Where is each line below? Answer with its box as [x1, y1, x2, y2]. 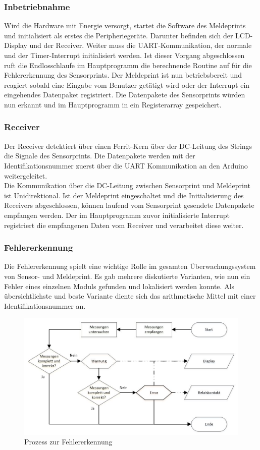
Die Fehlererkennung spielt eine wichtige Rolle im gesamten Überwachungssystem [4, 261, 256, 271]
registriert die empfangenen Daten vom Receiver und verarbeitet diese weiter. [4, 219, 244, 230]
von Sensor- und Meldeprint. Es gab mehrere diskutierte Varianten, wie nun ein [4, 270, 250, 281]
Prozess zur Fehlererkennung [24, 436, 113, 447]
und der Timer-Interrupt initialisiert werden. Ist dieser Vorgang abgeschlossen [4, 50, 245, 60]
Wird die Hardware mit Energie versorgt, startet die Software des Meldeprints [4, 20, 246, 31]
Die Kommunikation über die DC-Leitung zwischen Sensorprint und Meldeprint [4, 180, 250, 191]
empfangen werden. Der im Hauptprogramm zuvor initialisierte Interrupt [4, 209, 230, 220]
